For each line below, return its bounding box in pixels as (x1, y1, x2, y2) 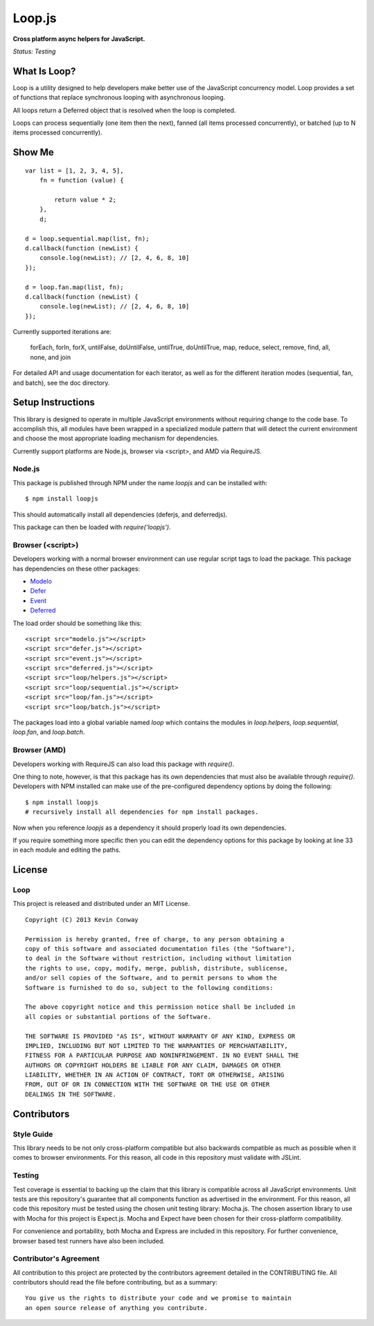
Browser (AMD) (12, 745, 66, 755)
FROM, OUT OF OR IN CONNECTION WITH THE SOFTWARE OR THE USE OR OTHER (25, 1081, 270, 1088)
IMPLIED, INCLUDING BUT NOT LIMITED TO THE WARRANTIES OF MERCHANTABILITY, (25, 1042, 288, 1049)
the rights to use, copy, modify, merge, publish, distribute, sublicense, (25, 964, 288, 972)
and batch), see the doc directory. (12, 378, 110, 387)
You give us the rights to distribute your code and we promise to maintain (25, 1294, 292, 1302)
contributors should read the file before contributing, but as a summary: (12, 1278, 217, 1286)
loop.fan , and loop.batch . (12, 728, 85, 736)
